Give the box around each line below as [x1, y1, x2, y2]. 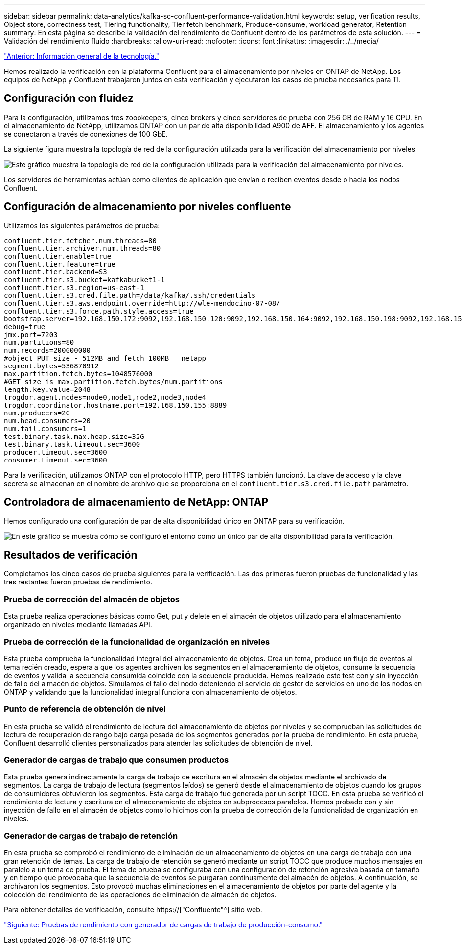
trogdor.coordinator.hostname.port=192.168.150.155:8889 [4, 401, 227, 409]
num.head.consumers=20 [4, 416, 91, 425]
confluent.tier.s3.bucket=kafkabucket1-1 [4, 275, 165, 284]
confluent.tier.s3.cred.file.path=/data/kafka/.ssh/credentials [4, 291, 256, 299]
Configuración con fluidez [4, 92, 134, 105]
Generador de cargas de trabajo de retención [4, 830, 178, 841]
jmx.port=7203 [4, 330, 58, 339]
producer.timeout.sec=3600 [4, 448, 107, 456]
